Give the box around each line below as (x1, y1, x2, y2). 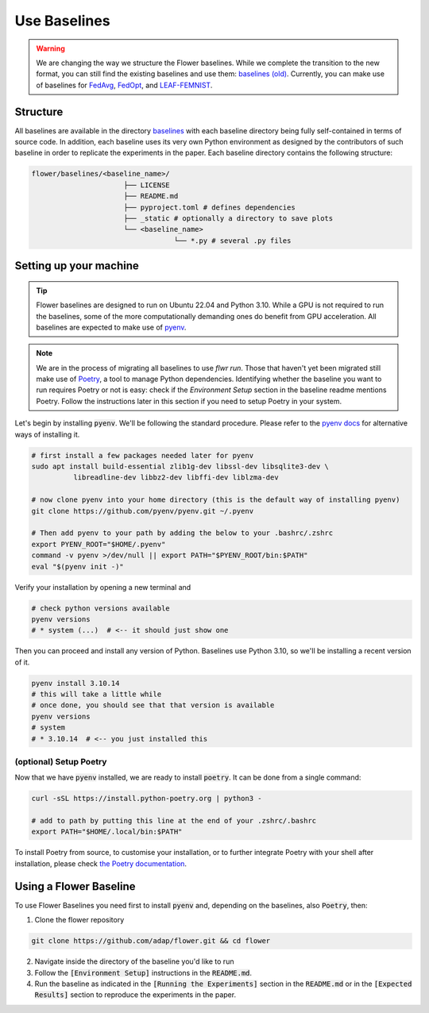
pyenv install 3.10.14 (31, 679, 120, 688)
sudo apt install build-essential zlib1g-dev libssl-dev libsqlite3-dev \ (31, 462, 330, 472)
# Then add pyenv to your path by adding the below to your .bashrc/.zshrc (31, 529, 334, 537)
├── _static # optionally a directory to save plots (123, 214, 334, 222)
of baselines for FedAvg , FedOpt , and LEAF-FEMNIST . (36, 80, 213, 90)
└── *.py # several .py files (173, 236, 292, 245)
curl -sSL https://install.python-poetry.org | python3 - (31, 794, 262, 803)
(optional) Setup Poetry (14, 756, 107, 767)
